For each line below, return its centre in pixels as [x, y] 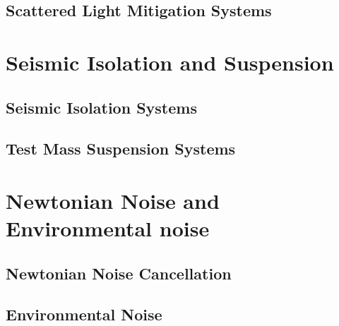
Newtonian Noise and [113, 200]
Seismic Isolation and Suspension [170, 62]
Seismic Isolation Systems [101, 107]
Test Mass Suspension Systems [121, 149]
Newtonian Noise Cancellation [119, 273]
